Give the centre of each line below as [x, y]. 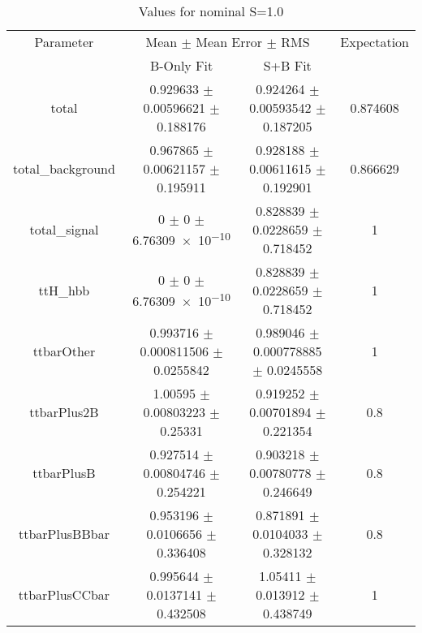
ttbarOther [64, 351]
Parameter [64, 42]
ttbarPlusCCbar [64, 594]
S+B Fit [287, 65]
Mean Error [229, 42]
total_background [64, 168]
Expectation [375, 42]
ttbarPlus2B [64, 412]
